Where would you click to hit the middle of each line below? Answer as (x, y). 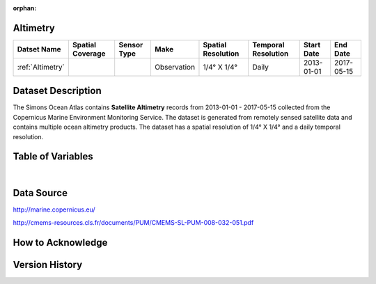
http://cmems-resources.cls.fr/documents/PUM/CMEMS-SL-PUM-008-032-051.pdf (133, 222)
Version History (48, 265)
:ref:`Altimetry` (41, 67)
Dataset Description (57, 91)
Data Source (40, 193)
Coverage (89, 54)
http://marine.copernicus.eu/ (54, 210)
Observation (174, 67)
